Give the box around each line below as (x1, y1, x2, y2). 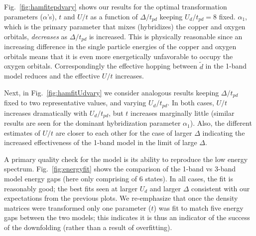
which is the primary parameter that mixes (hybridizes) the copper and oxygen (4, 21, 246, 32)
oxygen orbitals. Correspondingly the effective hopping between (4, 61, 198, 71)
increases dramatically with (4, 107, 88, 118)
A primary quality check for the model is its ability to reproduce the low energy (4, 154, 248, 164)
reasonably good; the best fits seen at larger (4, 183, 137, 193)
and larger (149, 183, 181, 193)
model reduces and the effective (4, 71, 100, 81)
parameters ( (4, 11, 43, 21)
